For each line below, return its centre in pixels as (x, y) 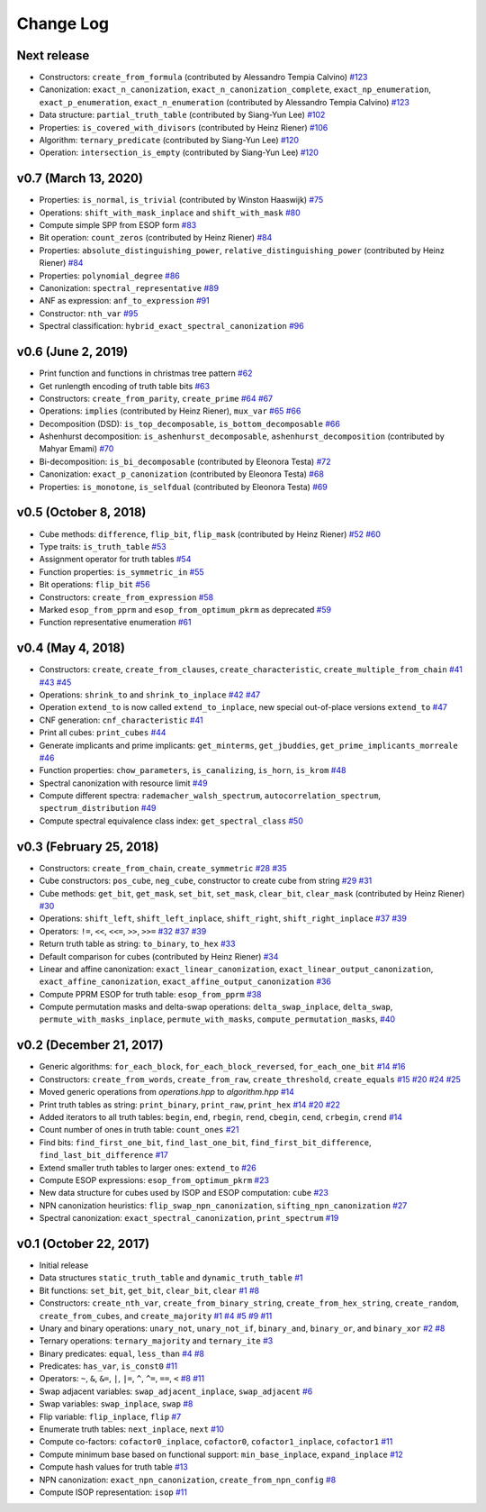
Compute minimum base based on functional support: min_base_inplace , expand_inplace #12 (221, 1454)
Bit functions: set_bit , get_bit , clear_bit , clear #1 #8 (149, 1290)
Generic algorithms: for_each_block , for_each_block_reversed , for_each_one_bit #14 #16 (222, 1067)
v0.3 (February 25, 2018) (88, 847)
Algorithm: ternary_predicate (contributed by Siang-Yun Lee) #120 (169, 141)
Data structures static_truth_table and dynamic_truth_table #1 (171, 1278)
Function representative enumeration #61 (115, 623)
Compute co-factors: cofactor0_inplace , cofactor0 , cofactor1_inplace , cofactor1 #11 (216, 1442)
